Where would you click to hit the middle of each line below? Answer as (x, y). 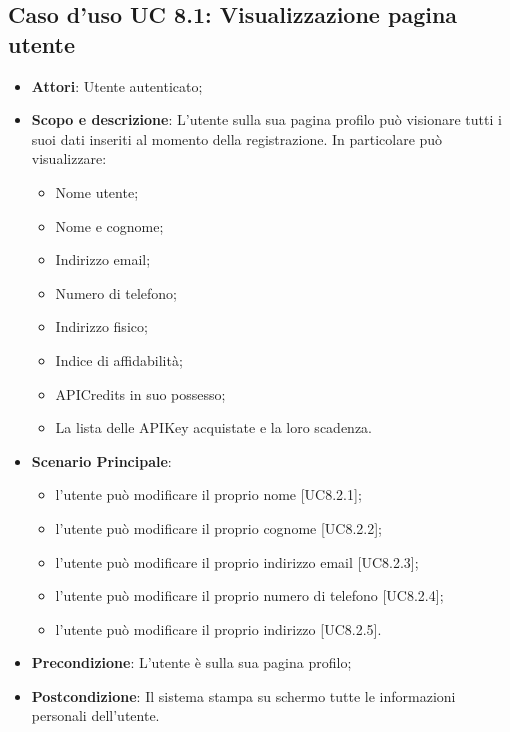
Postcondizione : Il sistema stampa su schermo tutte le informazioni (243, 695)
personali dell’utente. (95, 715)
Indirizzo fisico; (101, 326)
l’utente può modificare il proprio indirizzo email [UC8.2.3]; (237, 561)
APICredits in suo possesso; (140, 393)
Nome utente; (97, 191)
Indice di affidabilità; (119, 359)
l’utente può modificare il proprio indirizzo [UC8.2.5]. (218, 628)
